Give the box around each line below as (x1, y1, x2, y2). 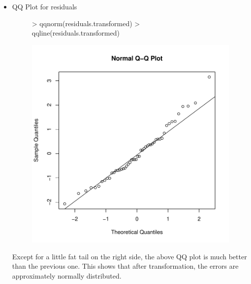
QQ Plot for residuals (12, 1, 77, 11)
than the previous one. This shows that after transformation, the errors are (12, 261, 239, 271)
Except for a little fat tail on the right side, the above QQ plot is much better (12, 251, 247, 261)
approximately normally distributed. (12, 270, 122, 281)
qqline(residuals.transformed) (31, 28, 120, 38)
